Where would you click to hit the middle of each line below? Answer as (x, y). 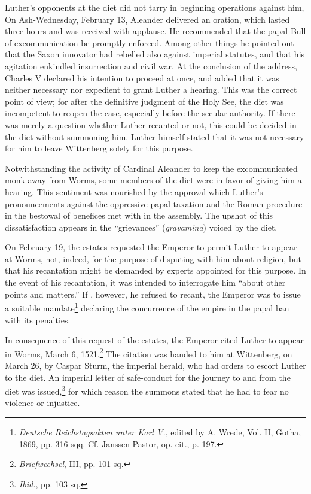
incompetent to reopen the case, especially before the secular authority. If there (150, 113)
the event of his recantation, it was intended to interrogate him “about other (145, 282)
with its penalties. (38, 319)
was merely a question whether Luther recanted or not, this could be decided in (151, 124)
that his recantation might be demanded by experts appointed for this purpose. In (155, 270)
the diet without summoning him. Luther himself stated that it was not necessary (155, 136)
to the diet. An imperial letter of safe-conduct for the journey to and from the (148, 377)
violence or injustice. (42, 403)
